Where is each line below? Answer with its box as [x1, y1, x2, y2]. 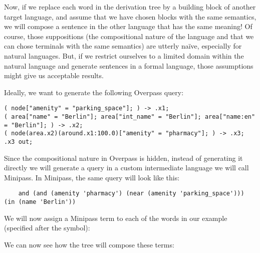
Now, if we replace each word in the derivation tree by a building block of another [4, 2, 256, 12]
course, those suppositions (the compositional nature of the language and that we [4, 31, 254, 41]
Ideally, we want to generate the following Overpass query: [4, 87, 184, 97]
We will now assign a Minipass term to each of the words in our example [4, 212, 227, 223]
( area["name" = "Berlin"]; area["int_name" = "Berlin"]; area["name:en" [4, 113, 255, 120]
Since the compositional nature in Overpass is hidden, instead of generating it [4, 152, 243, 163]
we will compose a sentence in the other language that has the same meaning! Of [4, 21, 252, 32]
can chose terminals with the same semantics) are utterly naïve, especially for [4, 41, 242, 51]
